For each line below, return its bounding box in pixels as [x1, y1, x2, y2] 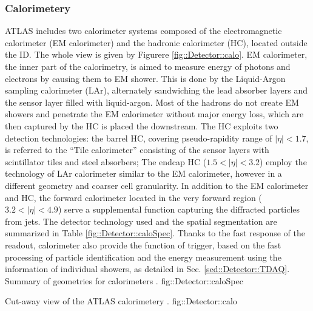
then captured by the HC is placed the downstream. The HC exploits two [5, 119, 278, 132]
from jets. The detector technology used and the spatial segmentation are [5, 214, 277, 227]
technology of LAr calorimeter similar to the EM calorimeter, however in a [5, 167, 282, 180]
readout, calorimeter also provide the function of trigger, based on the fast [5, 238, 281, 251]
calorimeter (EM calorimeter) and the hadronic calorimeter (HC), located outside [5, 36, 308, 49]
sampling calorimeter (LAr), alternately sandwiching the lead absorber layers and [5, 84, 308, 97]
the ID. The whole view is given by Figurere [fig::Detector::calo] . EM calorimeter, [5, 48, 308, 61]
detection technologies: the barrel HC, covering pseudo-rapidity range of [5, 131, 272, 144]
